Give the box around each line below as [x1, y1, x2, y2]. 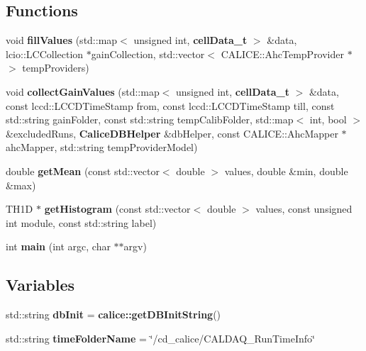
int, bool [309, 112, 347, 127]
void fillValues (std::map [6, 33, 118, 48]
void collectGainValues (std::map [6, 84, 160, 99]
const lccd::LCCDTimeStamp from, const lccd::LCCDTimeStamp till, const [6, 98, 335, 113]
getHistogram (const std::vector [44, 201, 191, 216]
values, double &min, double [224, 163, 348, 178]
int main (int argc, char [6, 239, 111, 254]
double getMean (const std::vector [6, 163, 160, 178]
